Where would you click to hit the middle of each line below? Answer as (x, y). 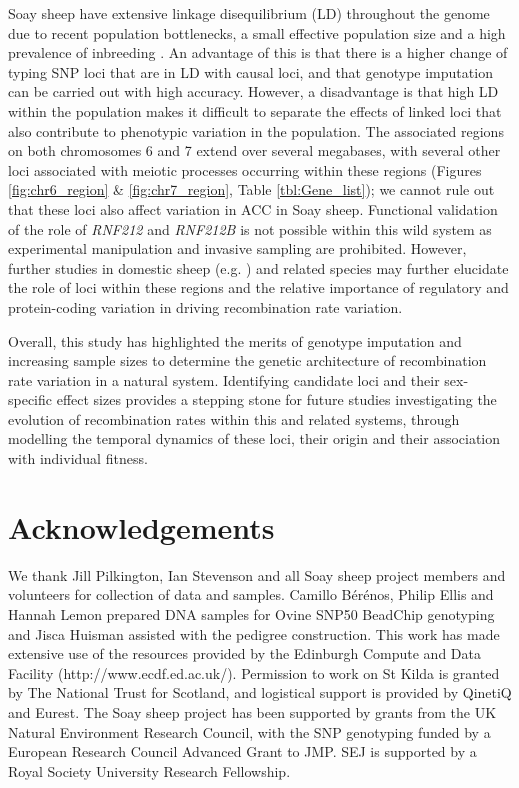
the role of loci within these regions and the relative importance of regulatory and (258, 287)
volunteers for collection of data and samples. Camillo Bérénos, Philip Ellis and (251, 594)
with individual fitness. (78, 458)
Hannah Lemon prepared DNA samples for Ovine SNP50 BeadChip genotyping (251, 613)
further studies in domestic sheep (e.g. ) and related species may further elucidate (258, 267)
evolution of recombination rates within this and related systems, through (234, 418)
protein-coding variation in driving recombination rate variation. (205, 306)
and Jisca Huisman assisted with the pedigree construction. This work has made (254, 633)
